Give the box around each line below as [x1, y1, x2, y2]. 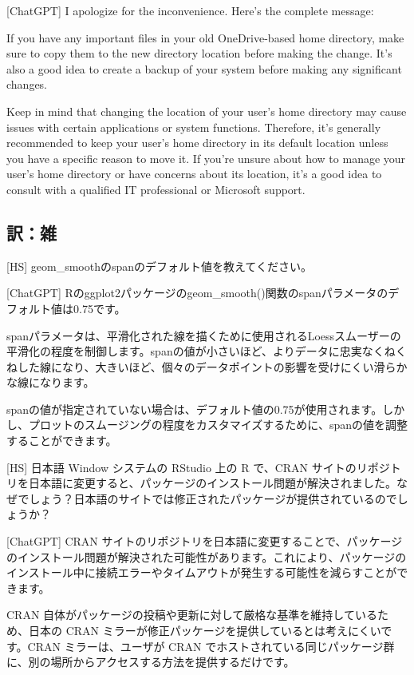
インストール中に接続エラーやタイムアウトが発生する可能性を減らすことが [6, 564, 397, 581]
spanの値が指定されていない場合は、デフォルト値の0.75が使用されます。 [6, 400, 383, 417]
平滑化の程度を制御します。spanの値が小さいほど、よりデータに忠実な [6, 343, 373, 359]
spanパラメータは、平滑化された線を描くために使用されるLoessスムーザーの [6, 327, 401, 343]
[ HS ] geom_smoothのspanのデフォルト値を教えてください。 [6, 257, 312, 274]
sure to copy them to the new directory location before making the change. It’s [6, 45, 392, 62]
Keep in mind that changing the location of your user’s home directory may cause [6, 102, 407, 119]
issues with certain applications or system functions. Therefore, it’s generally [6, 118, 381, 135]
